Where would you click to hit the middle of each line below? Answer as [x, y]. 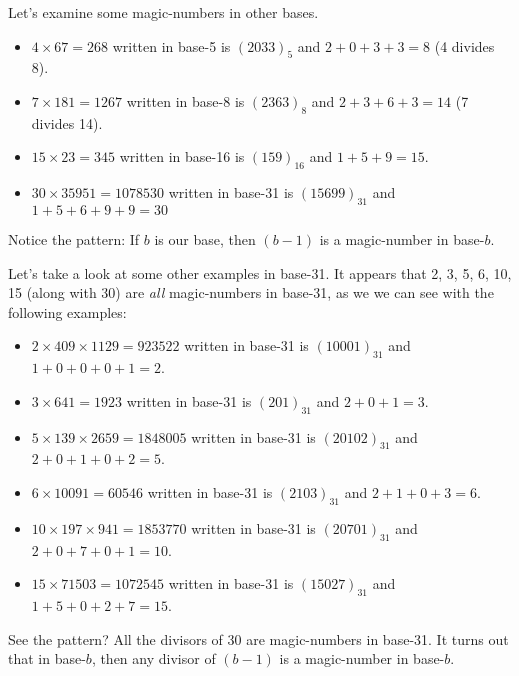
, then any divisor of [153, 658]
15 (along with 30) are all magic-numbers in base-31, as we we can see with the [251, 292]
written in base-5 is [171, 45]
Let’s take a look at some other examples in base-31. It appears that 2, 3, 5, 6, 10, [260, 272]
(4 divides [464, 45]
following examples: [67, 311]
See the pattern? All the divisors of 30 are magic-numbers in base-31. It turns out [258, 638]
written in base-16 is [182, 156]
